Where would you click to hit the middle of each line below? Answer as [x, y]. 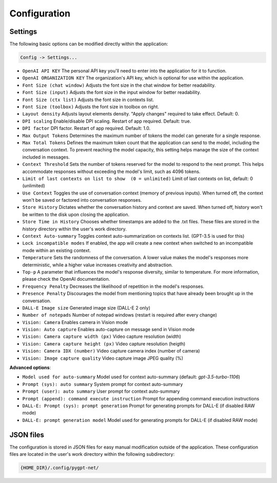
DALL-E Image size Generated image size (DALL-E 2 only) [86, 307]
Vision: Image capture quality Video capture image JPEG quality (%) [103, 358]
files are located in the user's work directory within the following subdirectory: [92, 454]
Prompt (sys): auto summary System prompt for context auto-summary [103, 384]
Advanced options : [30, 368]
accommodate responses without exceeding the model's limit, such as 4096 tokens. [111, 171]
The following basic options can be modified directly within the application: [89, 44]
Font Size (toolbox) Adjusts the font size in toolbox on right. [91, 107]
